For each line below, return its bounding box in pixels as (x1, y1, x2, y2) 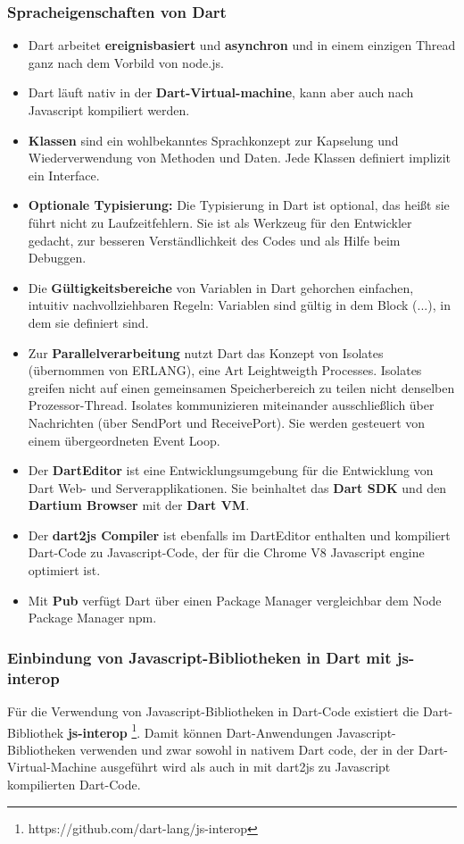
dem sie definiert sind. (28, 313, 149, 331)
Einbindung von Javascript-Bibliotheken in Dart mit (7, 646, 392, 668)
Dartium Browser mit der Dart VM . (28, 496, 250, 514)
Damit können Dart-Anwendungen (144, 723, 333, 741)
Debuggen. (28, 248, 87, 267)
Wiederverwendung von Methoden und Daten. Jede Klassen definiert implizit (28, 148, 451, 167)
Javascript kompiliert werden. (28, 101, 190, 119)
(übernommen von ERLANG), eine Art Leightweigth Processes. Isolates (28, 361, 422, 380)
